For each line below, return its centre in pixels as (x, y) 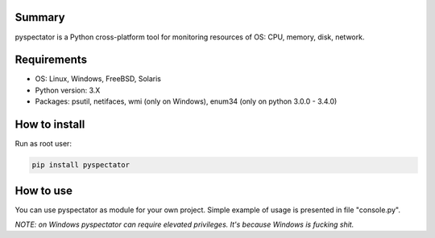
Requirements (51, 60)
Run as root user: (43, 144)
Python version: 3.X (68, 90)
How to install (50, 125)
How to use (43, 190)
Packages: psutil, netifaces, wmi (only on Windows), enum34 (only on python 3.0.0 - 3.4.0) (186, 101)
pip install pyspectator (81, 165)
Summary (40, 17)
